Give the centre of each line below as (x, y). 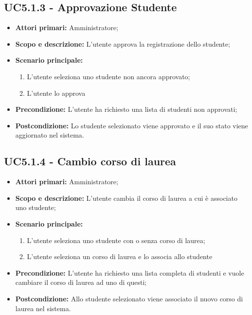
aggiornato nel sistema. (50, 135)
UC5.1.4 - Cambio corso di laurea (90, 161)
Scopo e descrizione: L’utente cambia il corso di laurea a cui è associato (126, 198)
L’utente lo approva (56, 93)
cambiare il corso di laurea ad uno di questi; (81, 282)
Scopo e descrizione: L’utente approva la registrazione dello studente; (123, 44)
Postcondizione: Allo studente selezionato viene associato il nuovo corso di (129, 298)
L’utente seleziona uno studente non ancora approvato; (108, 76)
